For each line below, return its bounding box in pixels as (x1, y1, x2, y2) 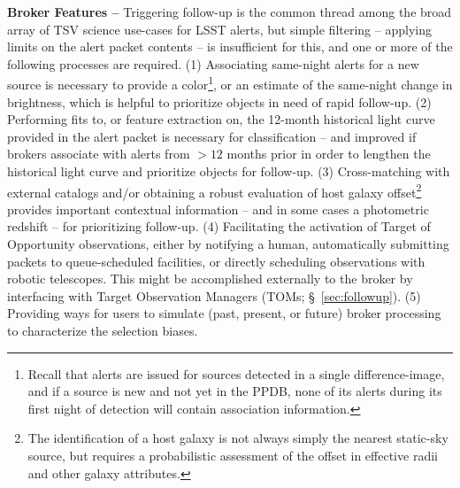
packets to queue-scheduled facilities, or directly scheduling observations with (7, 252, 425, 270)
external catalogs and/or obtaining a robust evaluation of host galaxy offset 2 (7, 180, 422, 201)
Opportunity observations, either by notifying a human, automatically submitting (7, 235, 449, 253)
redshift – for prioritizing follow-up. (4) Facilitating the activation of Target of (7, 217, 431, 236)
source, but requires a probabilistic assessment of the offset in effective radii (27, 445, 438, 464)
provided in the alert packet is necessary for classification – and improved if (7, 127, 417, 145)
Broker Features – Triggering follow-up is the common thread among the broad (7, 3, 452, 20)
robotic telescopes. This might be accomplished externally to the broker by (7, 269, 413, 288)
